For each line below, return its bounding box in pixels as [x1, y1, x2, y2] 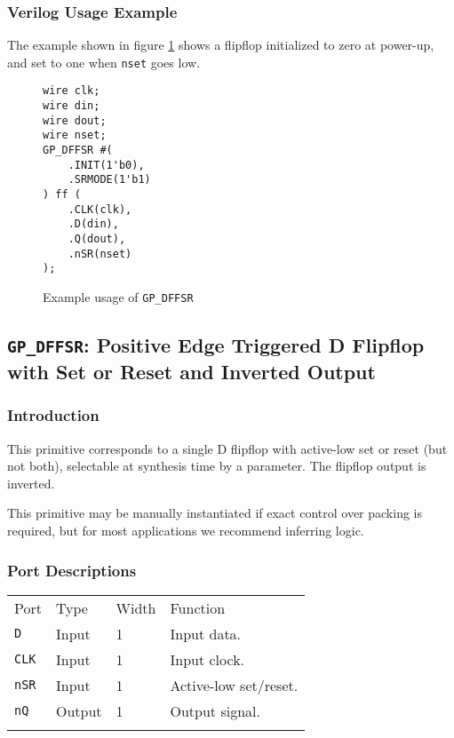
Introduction [7, 404, 100, 426]
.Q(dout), [68, 233, 126, 246]
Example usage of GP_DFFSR [43, 288, 194, 306]
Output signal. [170, 700, 260, 721]
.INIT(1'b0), [68, 158, 145, 171]
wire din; [43, 99, 100, 113]
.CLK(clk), [68, 202, 132, 216]
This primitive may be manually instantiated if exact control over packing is [7, 504, 423, 522]
